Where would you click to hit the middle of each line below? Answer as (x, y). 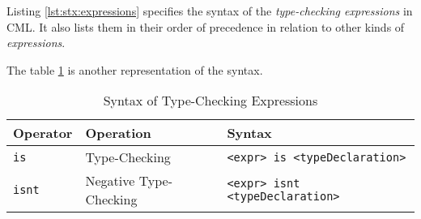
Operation (118, 133)
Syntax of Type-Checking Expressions (210, 101)
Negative (110, 181)
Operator (43, 133)
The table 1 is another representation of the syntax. (135, 69)
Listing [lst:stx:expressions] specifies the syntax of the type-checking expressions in (210, 11)
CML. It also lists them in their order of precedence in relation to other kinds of (206, 26)
